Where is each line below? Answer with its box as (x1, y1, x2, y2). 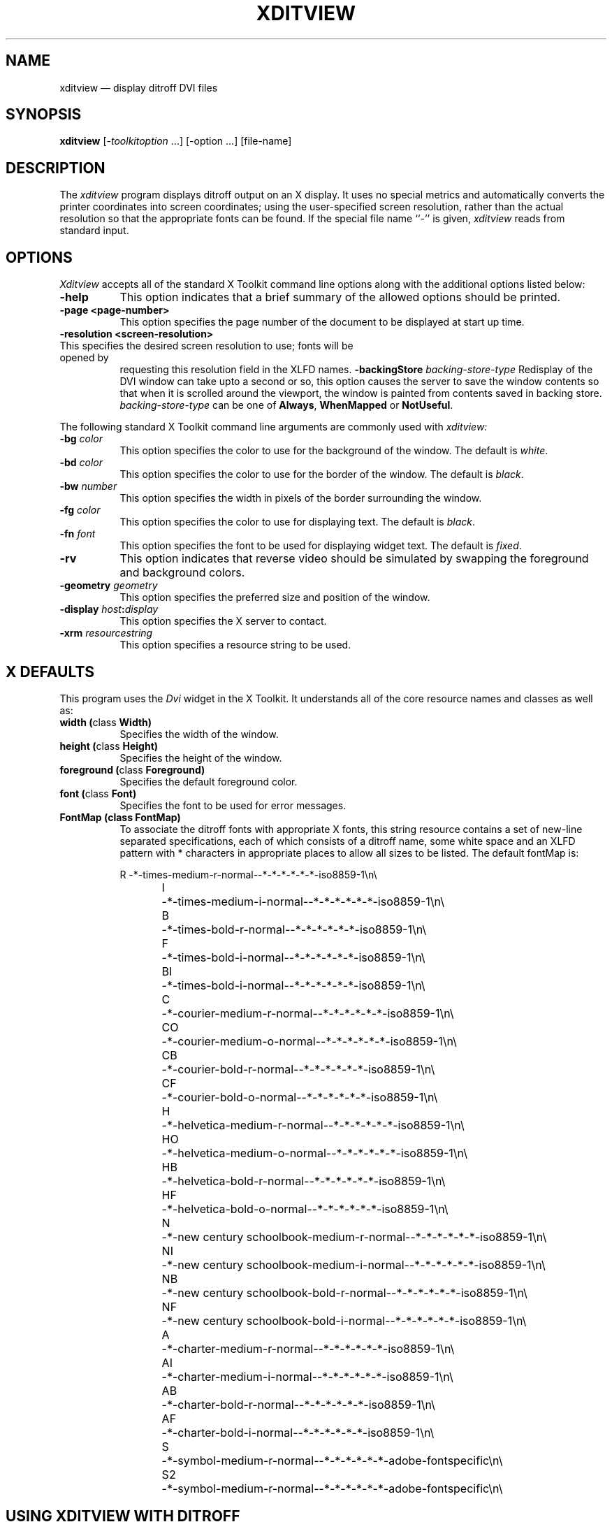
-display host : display (59, 603, 159, 616)
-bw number (59, 480, 117, 493)
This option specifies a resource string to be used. (119, 639, 351, 651)
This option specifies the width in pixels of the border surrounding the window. (119, 492, 482, 505)
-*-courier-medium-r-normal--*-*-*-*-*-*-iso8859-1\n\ (161, 1006, 454, 1020)
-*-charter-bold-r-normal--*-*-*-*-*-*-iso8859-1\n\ (161, 1397, 435, 1412)
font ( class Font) (59, 787, 137, 799)
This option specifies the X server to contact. (119, 615, 327, 628)
